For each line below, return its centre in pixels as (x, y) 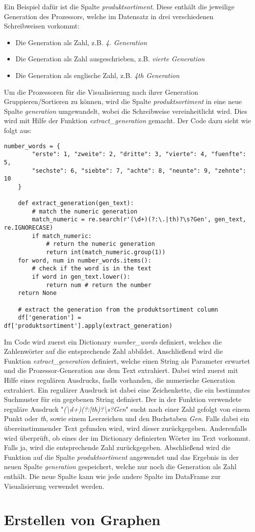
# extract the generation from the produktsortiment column (118, 309)
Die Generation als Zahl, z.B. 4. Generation (81, 42)
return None (37, 293)
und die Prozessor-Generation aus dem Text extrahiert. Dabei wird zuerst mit (121, 370)
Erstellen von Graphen (82, 519)
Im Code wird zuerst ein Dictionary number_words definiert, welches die (113, 341)
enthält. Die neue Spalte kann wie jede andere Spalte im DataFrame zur (113, 476)
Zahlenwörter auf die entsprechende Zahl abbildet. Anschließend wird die (114, 351)
